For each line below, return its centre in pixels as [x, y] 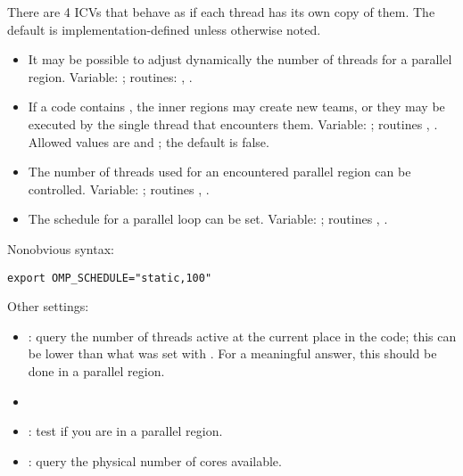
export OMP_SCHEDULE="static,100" [110, 278]
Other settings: [48, 306]
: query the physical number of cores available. [155, 460]
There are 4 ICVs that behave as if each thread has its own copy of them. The [221, 12]
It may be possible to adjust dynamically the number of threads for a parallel [240, 59]
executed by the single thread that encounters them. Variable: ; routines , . [233, 123]
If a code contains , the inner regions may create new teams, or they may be [236, 107]
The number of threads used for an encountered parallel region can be [219, 172]
